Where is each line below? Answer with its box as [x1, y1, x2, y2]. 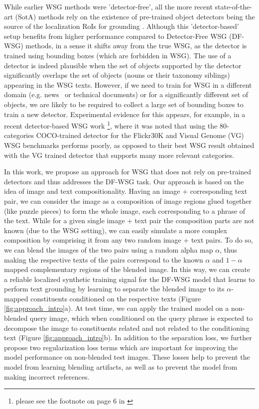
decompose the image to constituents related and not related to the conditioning [4, 322, 250, 333]
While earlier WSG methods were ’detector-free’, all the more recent [4, 1, 213, 11]
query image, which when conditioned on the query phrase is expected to [30, 313, 253, 323]
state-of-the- [215, 1, 252, 11]
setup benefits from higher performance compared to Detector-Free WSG [4, 30, 227, 41]
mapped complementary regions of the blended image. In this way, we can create [4, 264, 251, 274]
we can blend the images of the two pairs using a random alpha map [4, 244, 213, 255]
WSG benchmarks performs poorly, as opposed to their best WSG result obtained [4, 139, 255, 150]
